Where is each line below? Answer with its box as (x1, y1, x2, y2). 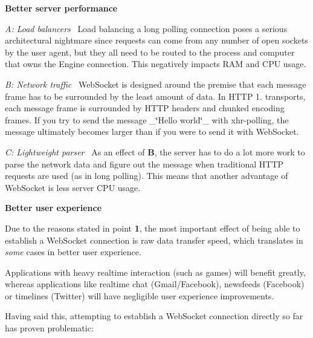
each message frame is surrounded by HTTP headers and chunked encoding (5, 102, 285, 114)
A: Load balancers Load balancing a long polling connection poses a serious (5, 22, 288, 34)
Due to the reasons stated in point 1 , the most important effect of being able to (5, 221, 300, 234)
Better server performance (5, 2, 118, 14)
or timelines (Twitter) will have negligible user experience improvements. (5, 289, 274, 302)
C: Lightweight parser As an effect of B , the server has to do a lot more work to (5, 145, 305, 158)
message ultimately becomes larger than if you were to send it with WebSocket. (5, 125, 299, 138)
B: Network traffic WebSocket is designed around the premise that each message (5, 77, 306, 90)
